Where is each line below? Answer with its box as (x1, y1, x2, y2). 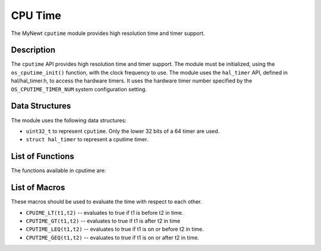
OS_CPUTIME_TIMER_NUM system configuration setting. (11, 85, 147, 93)
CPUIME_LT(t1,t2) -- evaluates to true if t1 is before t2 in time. (26, 209, 184, 216)
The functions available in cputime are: (11, 167, 106, 174)
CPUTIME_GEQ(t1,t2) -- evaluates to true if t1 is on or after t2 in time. (26, 234, 199, 241)
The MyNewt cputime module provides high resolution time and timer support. (11, 30, 205, 37)
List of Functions (11, 151, 74, 161)
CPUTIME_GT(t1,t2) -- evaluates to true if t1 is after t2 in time (26, 217, 181, 224)
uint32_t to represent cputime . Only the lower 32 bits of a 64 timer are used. (26, 128, 220, 135)
